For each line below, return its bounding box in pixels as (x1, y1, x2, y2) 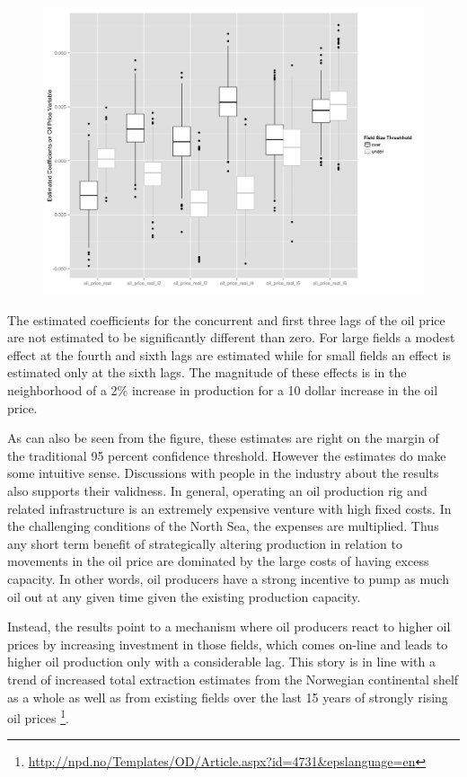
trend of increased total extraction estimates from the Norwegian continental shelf (7, 669, 459, 688)
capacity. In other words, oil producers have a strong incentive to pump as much (7, 569, 450, 587)
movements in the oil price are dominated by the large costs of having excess (7, 552, 429, 570)
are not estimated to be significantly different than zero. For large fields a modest (7, 328, 455, 347)
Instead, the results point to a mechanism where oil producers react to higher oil (7, 617, 451, 636)
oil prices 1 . (7, 706, 69, 727)
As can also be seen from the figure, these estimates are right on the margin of (7, 428, 439, 447)
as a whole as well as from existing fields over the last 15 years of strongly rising (7, 687, 448, 706)
